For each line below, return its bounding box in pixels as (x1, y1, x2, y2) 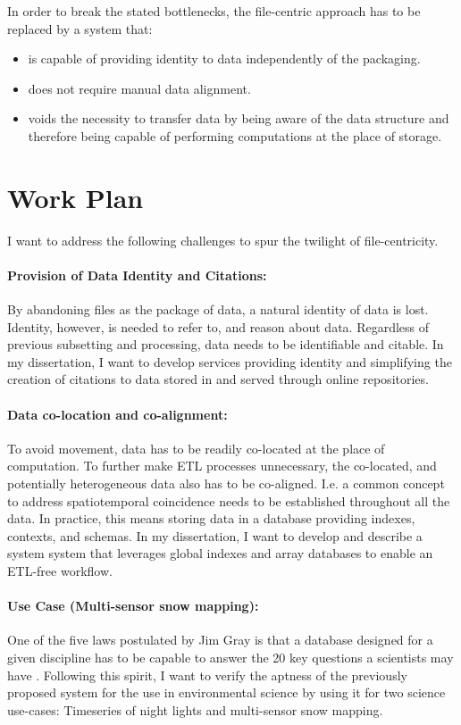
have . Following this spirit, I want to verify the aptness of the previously (7, 665, 407, 684)
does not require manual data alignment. (28, 79, 251, 97)
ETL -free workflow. (7, 562, 113, 579)
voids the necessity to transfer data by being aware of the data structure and (28, 109, 449, 128)
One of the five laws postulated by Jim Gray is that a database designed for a (7, 630, 433, 649)
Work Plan (7, 179, 144, 215)
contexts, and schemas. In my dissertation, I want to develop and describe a (7, 526, 423, 545)
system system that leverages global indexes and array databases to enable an (7, 544, 433, 562)
